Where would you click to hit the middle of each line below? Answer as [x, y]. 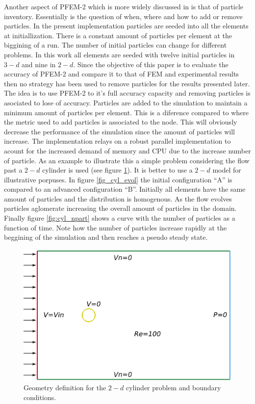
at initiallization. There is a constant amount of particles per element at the [118, 35]
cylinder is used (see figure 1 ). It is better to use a [117, 170]
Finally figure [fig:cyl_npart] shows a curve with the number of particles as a [120, 218]
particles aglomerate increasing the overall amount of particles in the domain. [120, 208]
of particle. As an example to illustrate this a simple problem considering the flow [127, 160]
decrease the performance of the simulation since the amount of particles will [119, 131]
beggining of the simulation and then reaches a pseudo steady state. [106, 237]
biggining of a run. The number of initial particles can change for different [115, 45]
